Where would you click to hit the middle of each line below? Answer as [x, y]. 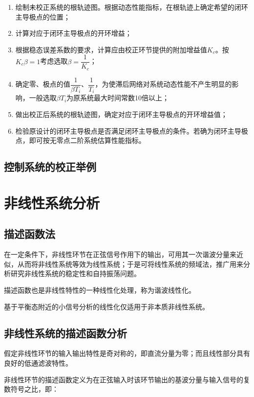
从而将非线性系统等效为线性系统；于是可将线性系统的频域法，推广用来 [130, 264]
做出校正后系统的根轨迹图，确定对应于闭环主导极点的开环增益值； [121, 114]
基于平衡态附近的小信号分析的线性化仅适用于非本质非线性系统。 [106, 306]
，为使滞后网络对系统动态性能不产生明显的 [163, 84]
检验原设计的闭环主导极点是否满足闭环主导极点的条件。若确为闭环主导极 [132, 130]
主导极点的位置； [43, 16]
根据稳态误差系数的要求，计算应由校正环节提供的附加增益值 [111, 49]
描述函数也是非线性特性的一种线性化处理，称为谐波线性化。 [100, 290]
